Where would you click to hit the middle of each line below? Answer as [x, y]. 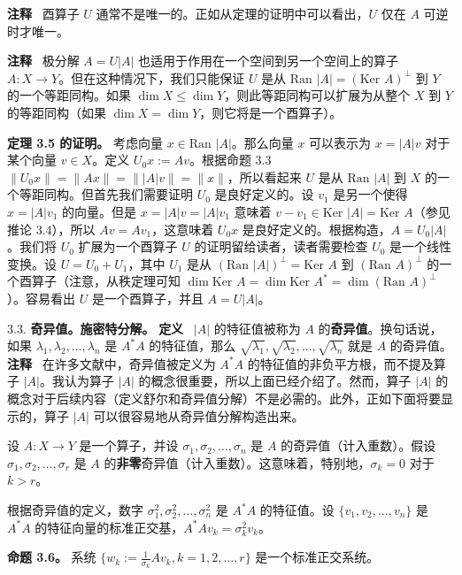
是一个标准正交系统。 [317, 557]
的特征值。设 [297, 510]
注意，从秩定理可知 [124, 281]
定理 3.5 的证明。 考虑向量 [85, 142]
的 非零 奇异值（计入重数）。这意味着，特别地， [237, 462]
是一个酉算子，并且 [147, 298]
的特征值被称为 [257, 328]
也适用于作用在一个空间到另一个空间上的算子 [268, 61]
